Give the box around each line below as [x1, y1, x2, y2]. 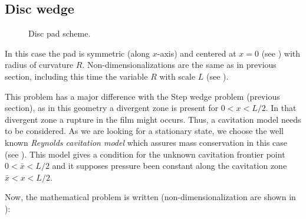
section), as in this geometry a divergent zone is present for [5, 102, 219, 114]
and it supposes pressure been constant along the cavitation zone [52, 159, 287, 172]
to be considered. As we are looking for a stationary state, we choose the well [5, 125, 284, 137]
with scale [159, 70, 196, 82]
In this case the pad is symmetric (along [5, 47, 150, 59]
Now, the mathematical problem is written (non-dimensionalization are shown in [5, 191, 296, 203]
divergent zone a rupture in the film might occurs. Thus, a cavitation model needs [5, 113, 301, 125]
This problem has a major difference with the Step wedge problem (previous [5, 90, 280, 102]
